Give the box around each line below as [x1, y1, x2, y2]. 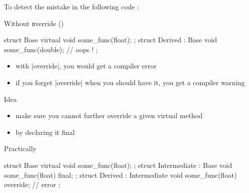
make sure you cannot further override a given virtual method [15, 110, 203, 121]
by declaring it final [15, 127, 75, 137]
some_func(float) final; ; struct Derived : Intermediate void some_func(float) [4, 169, 237, 180]
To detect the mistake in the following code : [4, 1, 139, 11]
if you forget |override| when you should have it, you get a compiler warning [15, 77, 245, 88]
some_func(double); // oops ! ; [4, 44, 98, 54]
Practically [4, 143, 36, 154]
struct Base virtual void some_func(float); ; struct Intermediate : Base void [4, 160, 232, 170]
